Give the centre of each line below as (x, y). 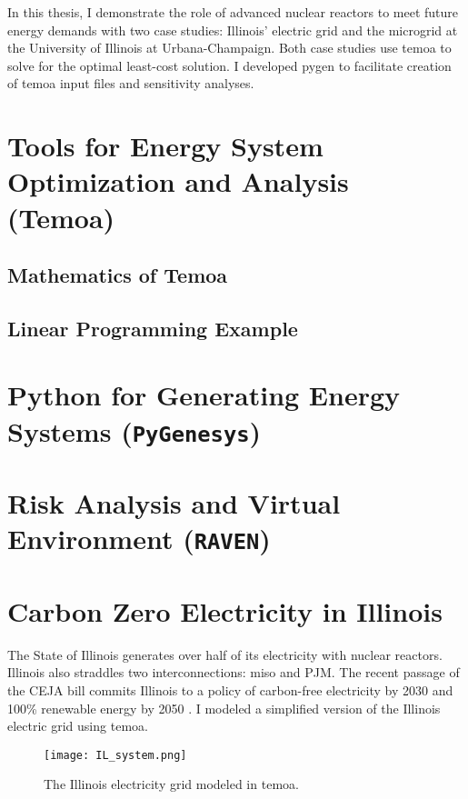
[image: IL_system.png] (115, 755)
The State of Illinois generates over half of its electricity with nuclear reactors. (225, 654)
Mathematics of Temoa (118, 275)
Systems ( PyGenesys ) (134, 430)
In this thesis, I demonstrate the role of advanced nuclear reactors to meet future (233, 12)
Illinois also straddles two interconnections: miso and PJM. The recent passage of (234, 672)
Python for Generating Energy (204, 395)
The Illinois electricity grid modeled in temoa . (171, 784)
